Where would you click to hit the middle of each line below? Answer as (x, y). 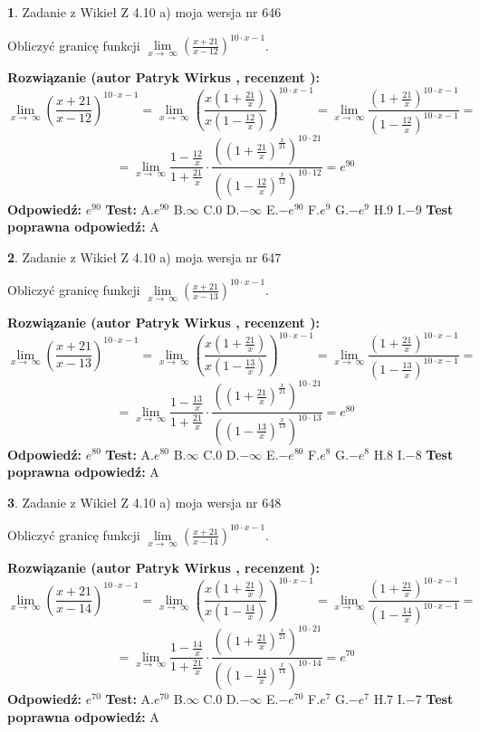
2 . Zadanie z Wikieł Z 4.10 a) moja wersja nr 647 (144, 257)
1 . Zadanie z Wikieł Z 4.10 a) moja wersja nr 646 (144, 12)
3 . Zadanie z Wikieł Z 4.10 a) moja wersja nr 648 (144, 502)
